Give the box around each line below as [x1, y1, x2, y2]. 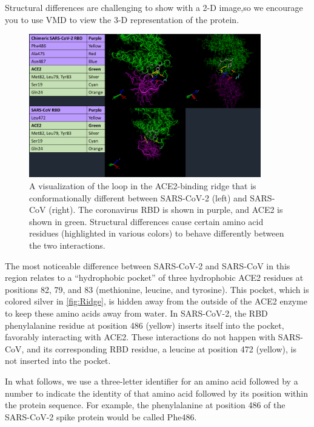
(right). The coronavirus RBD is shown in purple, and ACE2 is [48, 203, 283, 216]
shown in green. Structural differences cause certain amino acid [29, 215, 264, 227]
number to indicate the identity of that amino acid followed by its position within [5, 386, 308, 399]
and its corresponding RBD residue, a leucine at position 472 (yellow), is [27, 342, 296, 355]
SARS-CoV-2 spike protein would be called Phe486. [5, 410, 197, 423]
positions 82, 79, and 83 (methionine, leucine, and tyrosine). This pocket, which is [5, 283, 309, 295]
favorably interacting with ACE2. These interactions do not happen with [5, 331, 276, 343]
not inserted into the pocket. [5, 354, 111, 367]
